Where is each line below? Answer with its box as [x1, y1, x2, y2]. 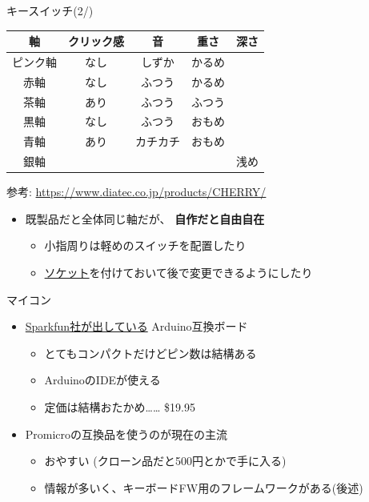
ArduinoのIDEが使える [44, 371, 161, 388]
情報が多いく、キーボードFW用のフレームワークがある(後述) [44, 479, 363, 496]
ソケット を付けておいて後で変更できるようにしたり [44, 264, 313, 281]
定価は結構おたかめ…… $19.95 [44, 399, 195, 415]
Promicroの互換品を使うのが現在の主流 [25, 425, 228, 442]
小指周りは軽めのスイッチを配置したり [44, 237, 247, 254]
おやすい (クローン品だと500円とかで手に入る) [44, 452, 287, 469]
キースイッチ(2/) [6, 2, 94, 18]
